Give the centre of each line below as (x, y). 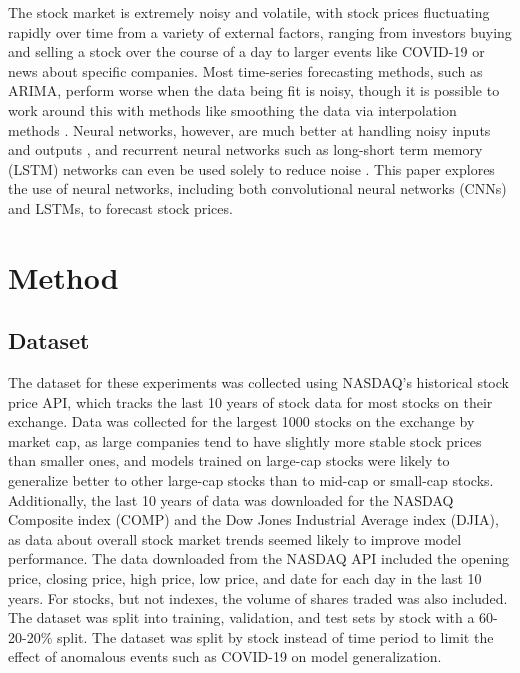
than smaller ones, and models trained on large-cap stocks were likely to (229, 460)
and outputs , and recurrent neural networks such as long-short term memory (245, 149)
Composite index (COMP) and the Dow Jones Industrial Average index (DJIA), (253, 519)
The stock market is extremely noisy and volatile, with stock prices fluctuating (249, 12)
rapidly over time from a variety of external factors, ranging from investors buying (260, 31)
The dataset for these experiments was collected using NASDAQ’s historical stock (258, 382)
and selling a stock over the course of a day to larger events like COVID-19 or (246, 51)
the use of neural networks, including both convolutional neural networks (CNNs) (257, 188)
